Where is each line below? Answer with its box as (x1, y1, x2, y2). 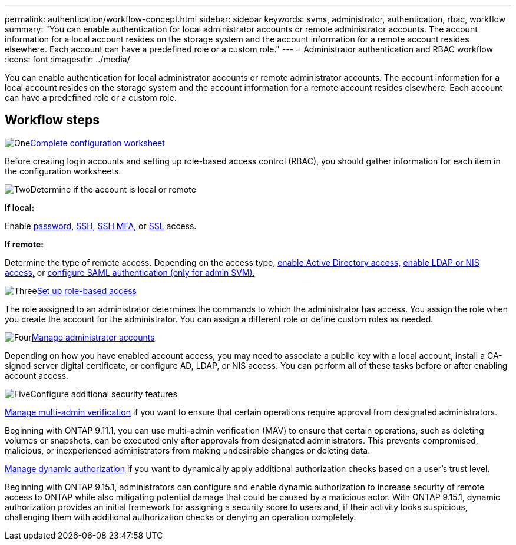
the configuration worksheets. (5, 166, 121, 176)
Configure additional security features (30, 388, 177, 399)
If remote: (5, 239, 44, 249)
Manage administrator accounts (31, 332, 155, 342)
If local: (5, 202, 35, 213)
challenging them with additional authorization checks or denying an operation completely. (5, 511, 356, 522)
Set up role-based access (37, 285, 137, 296)
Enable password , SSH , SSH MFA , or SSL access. (5, 220, 197, 231)
